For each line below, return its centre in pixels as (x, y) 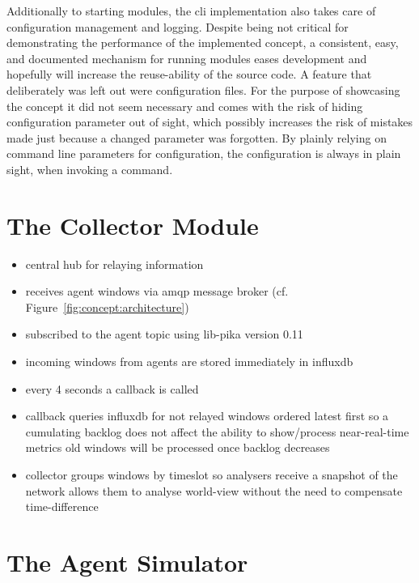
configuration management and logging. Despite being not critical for (178, 26)
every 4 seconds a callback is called (112, 388)
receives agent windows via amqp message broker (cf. (157, 291)
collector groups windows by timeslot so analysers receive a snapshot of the (212, 474)
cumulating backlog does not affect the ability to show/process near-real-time (217, 431)
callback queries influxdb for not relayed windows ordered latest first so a (207, 416)
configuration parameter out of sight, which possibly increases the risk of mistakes (210, 122)
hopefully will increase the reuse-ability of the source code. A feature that (189, 74)
